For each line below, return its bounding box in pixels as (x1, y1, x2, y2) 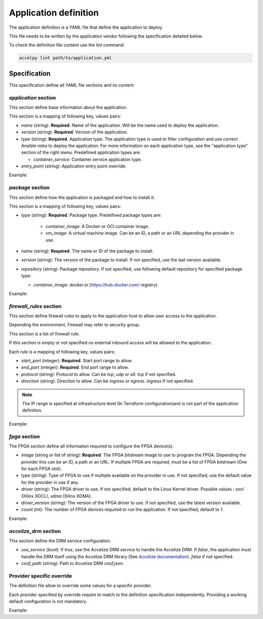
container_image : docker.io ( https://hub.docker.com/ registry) (33, 281, 158, 287)
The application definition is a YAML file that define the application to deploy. (9, 24, 163, 30)
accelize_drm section (9, 527, 61, 534)
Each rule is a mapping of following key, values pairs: (9, 349, 115, 355)
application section (9, 94, 56, 101)
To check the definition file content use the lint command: (9, 42, 125, 48)
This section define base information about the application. (9, 104, 128, 110)
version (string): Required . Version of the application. (21, 129, 129, 135)
